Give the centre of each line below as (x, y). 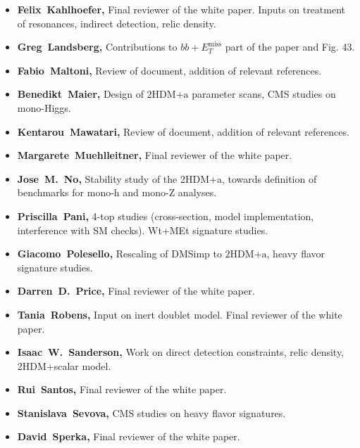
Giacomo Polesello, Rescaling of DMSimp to (119, 254)
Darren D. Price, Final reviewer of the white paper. (136, 291)
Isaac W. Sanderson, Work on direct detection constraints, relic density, (181, 352)
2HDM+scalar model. (64, 365)
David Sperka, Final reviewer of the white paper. (129, 436)
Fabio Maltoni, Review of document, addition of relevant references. (169, 70)
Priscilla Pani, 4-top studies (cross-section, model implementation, (166, 216)
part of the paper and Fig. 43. (290, 47)
